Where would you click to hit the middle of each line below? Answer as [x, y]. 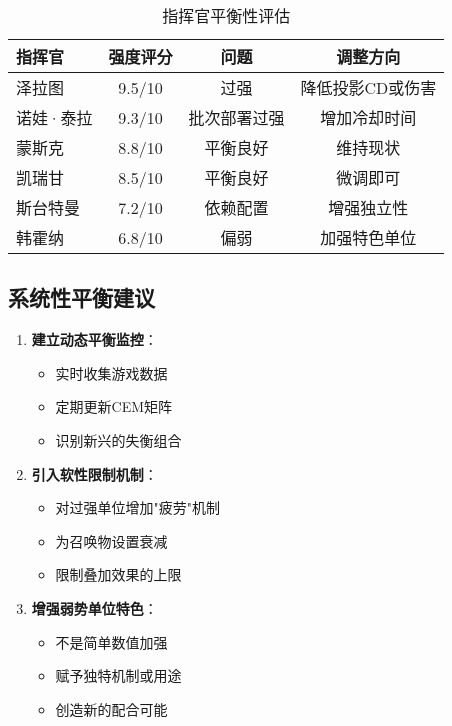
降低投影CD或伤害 [368, 87]
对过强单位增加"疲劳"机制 [138, 507]
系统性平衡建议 [81, 297]
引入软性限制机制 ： [94, 473]
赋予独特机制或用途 [118, 675]
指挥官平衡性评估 [226, 15]
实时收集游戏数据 [111, 372]
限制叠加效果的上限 [118, 574]
